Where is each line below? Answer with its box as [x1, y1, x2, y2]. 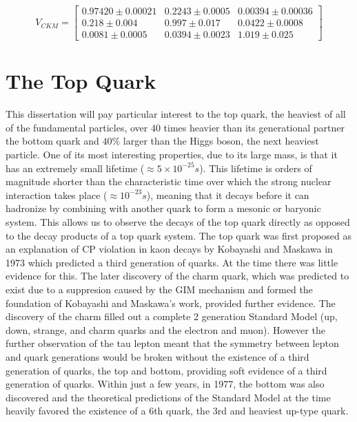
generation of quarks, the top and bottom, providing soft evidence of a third [6, 363, 327, 377]
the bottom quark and [6, 134, 99, 148]
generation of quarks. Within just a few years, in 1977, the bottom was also [6, 377, 325, 391]
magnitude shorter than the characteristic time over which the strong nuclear [6, 174, 331, 189]
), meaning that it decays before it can [146, 187, 309, 202]
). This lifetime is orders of [199, 160, 312, 175]
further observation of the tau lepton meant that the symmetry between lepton [6, 336, 339, 350]
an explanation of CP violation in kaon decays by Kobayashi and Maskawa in [6, 242, 333, 256]
